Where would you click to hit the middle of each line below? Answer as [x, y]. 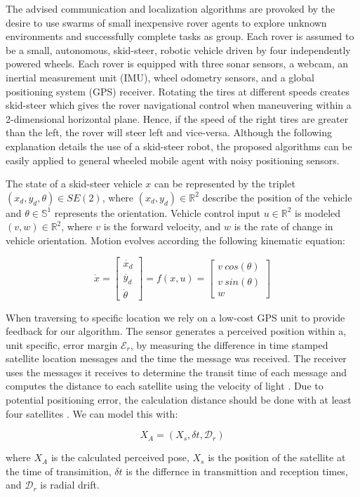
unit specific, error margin [62, 344]
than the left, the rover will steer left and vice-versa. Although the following [169, 132]
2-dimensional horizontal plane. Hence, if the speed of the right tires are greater [177, 118]
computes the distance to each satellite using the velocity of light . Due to [165, 386]
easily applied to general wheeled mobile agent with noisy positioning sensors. [173, 160]
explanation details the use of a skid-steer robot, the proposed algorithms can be [179, 146]
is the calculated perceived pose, [120, 457]
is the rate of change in [284, 226]
